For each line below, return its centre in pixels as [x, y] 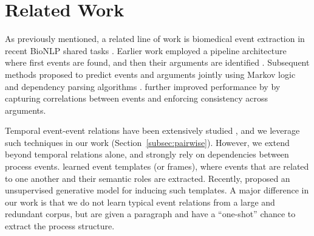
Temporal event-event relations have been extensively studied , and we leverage [152, 130]
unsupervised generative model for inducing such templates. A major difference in [157, 190]
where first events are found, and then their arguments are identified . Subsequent [157, 62]
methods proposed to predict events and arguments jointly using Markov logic [150, 74]
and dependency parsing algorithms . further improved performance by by [143, 86]
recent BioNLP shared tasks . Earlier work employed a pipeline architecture [146, 50]
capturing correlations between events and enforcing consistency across [137, 98]
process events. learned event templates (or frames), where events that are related [157, 166]
